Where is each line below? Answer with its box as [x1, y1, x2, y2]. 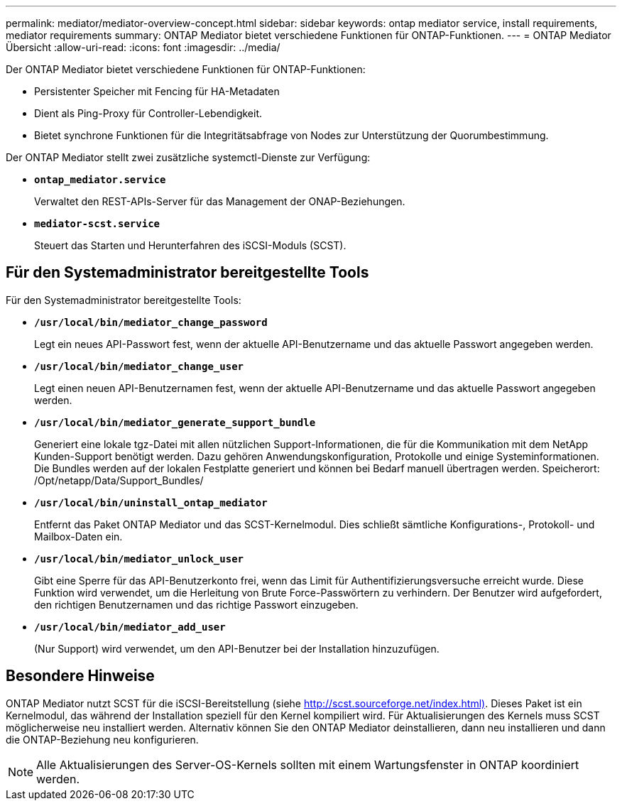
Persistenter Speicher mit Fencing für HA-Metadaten [34, 85, 280, 97]
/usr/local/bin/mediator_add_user [34, 621, 226, 633]
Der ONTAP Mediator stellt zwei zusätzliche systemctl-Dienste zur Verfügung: [6, 151, 371, 163]
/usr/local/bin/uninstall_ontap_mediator [34, 496, 268, 508]
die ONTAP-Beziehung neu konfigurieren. [6, 733, 199, 746]
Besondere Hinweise [6, 667, 155, 685]
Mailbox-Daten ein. [34, 530, 123, 543]
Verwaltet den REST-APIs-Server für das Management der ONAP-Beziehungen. [34, 195, 405, 207]
